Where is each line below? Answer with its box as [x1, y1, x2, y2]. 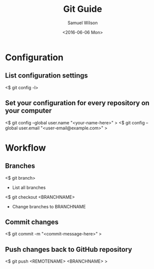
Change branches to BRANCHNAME [12, 203, 86, 209]
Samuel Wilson [67, 20, 98, 26]
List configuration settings [5, 72, 88, 80]
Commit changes [5, 218, 59, 226]
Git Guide [63, 3, 102, 15]
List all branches [12, 184, 46, 191]
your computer [5, 107, 52, 115]
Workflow [5, 142, 46, 154]
